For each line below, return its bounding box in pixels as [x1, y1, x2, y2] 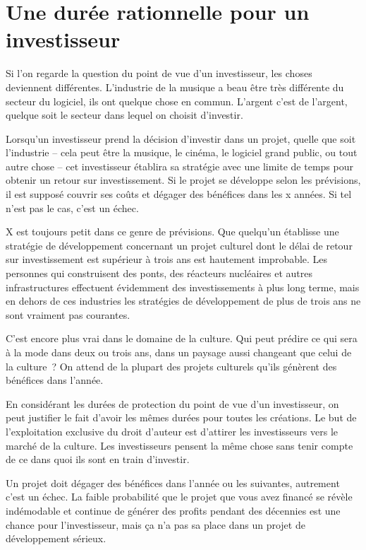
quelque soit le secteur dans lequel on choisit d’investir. [6, 107, 243, 122]
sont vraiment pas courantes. [6, 307, 130, 322]
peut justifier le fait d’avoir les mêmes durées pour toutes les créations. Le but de [6, 410, 357, 425]
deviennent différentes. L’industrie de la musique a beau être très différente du [6, 79, 344, 94]
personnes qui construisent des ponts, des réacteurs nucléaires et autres [6, 266, 312, 281]
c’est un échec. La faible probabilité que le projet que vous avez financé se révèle [6, 489, 353, 504]
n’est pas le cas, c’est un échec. [6, 200, 139, 215]
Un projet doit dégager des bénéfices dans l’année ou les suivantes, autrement [6, 475, 340, 490]
